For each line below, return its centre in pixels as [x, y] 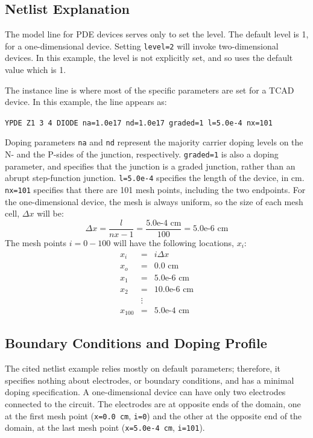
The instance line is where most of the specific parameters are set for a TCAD [150, 90]
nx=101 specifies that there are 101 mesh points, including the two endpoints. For [155, 190]
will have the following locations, [173, 242]
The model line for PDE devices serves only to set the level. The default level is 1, [157, 34]
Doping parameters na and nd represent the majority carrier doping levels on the [154, 142]
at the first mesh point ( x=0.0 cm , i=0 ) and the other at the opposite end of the [153, 415]
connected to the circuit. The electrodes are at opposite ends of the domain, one [153, 403]
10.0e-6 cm [174, 290]
